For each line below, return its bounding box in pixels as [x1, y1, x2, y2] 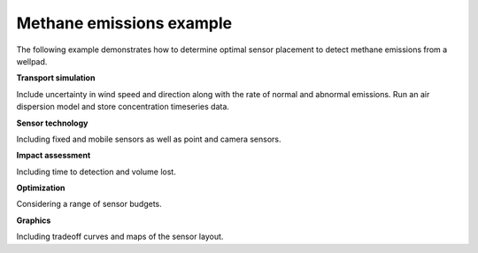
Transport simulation [16, 73, 96, 83]
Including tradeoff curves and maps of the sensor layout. [16, 231, 224, 242]
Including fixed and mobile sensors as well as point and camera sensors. [16, 134, 282, 144]
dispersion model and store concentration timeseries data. [16, 102, 230, 112]
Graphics [16, 215, 51, 226]
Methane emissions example [16, 13, 233, 33]
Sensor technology [16, 118, 89, 128]
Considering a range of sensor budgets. [16, 199, 163, 210]
